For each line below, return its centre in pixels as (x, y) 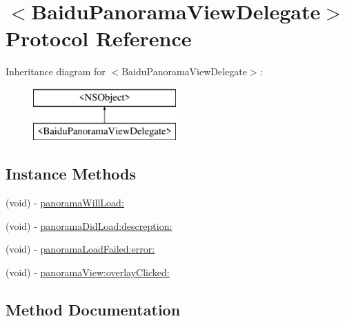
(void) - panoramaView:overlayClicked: (88, 272)
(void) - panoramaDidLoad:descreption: (89, 225)
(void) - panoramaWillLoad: (65, 203)
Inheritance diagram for (56, 71)
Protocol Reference (99, 38)
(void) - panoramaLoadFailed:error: (80, 249)
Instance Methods (71, 174)
